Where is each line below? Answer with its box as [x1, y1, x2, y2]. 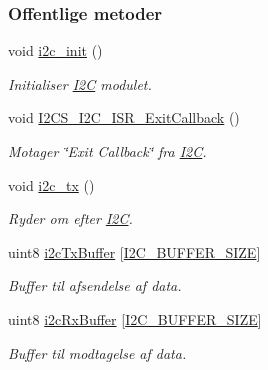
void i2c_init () [8, 40, 103, 61]
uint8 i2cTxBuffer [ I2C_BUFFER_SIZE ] [8, 241, 261, 262]
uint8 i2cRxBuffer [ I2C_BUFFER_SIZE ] [8, 308, 262, 329]
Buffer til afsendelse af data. [8, 275, 182, 296]
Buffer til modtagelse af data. [8, 342, 187, 363]
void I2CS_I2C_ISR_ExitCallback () [8, 107, 240, 128]
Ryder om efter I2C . [8, 208, 133, 229]
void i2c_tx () [8, 174, 95, 195]
